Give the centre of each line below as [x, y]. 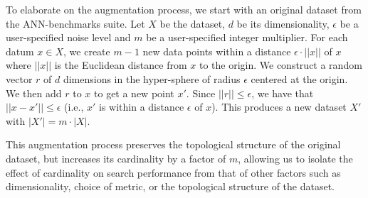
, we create [87, 51]
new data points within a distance [217, 51]
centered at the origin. [299, 78]
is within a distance [142, 107]
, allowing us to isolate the [295, 158]
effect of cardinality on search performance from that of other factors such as [173, 172]
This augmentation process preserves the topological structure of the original [173, 144]
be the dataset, [192, 23]
